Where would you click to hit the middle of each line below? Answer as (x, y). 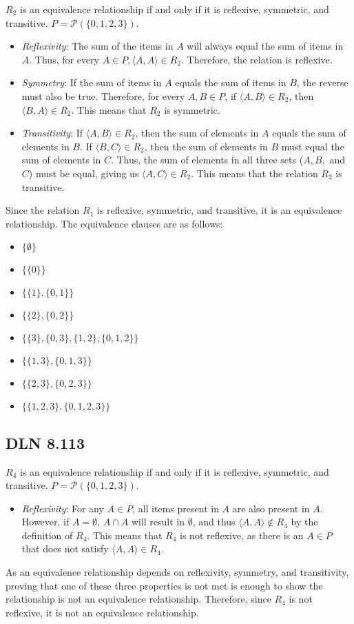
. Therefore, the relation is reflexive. (257, 59)
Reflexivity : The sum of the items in (97, 46)
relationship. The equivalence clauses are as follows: (114, 223)
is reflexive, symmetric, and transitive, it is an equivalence (220, 210)
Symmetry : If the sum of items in (92, 82)
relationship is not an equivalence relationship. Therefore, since (138, 599)
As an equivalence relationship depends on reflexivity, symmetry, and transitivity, (177, 572)
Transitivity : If (52, 133)
